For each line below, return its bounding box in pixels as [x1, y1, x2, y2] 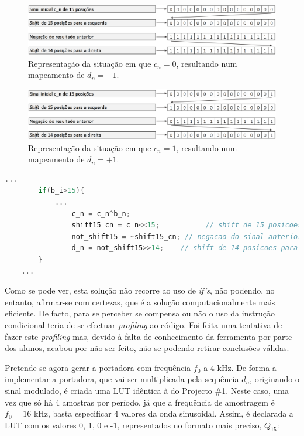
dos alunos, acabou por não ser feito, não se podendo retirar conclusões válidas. [5, 342, 289, 354]
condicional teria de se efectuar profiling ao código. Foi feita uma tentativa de [5, 318, 282, 331]
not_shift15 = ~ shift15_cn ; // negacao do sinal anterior [71, 232, 302, 241]
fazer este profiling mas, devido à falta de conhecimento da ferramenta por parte [5, 330, 292, 342]
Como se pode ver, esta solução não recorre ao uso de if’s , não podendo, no [5, 284, 275, 297]
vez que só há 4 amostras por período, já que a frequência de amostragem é [5, 396, 275, 408]
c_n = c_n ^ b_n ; [71, 209, 130, 218]
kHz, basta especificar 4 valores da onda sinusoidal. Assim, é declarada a [33, 407, 293, 420]
